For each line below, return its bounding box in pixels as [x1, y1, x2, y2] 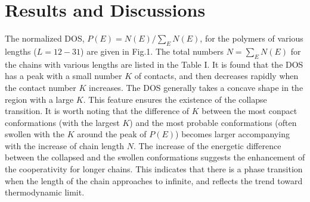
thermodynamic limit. [5, 186, 85, 198]
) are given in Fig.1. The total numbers [80, 45, 224, 57]
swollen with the [5, 128, 65, 140]
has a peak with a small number [5, 70, 122, 82]
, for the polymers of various [200, 32, 303, 45]
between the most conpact [201, 105, 297, 117]
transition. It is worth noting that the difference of [5, 105, 190, 117]
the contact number [5, 81, 76, 93]
